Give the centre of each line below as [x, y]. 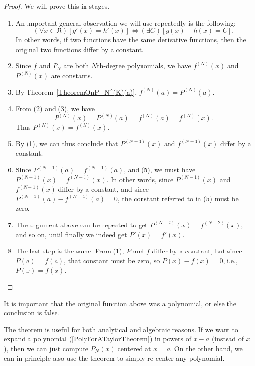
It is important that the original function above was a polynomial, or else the [120, 303]
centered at [134, 348]
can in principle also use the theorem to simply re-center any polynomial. [114, 358]
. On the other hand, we [206, 348]
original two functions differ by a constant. [80, 49]
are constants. [72, 75]
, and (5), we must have [160, 169]
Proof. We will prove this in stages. [57, 6]
